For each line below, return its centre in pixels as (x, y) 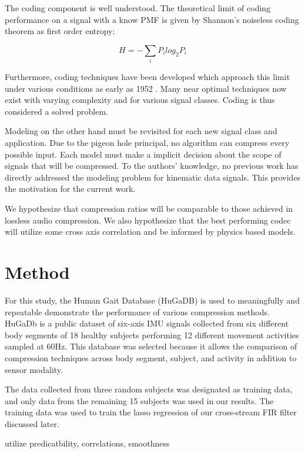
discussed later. (32, 423)
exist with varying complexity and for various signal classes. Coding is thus (140, 100)
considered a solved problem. (57, 111)
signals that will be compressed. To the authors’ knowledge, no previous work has (152, 166)
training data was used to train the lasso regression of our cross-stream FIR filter (151, 412)
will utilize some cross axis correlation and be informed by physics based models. (150, 232)
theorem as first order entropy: (60, 31)
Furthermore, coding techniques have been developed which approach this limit (148, 77)
